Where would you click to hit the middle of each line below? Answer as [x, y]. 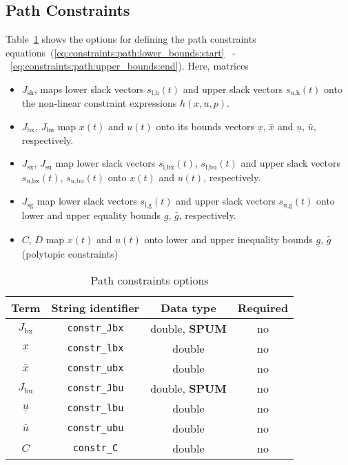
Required [263, 307]
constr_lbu [95, 408]
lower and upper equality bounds [91, 215]
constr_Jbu [95, 388]
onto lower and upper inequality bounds [228, 239]
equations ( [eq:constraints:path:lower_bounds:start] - [121, 52]
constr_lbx [95, 348]
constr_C [95, 448]
